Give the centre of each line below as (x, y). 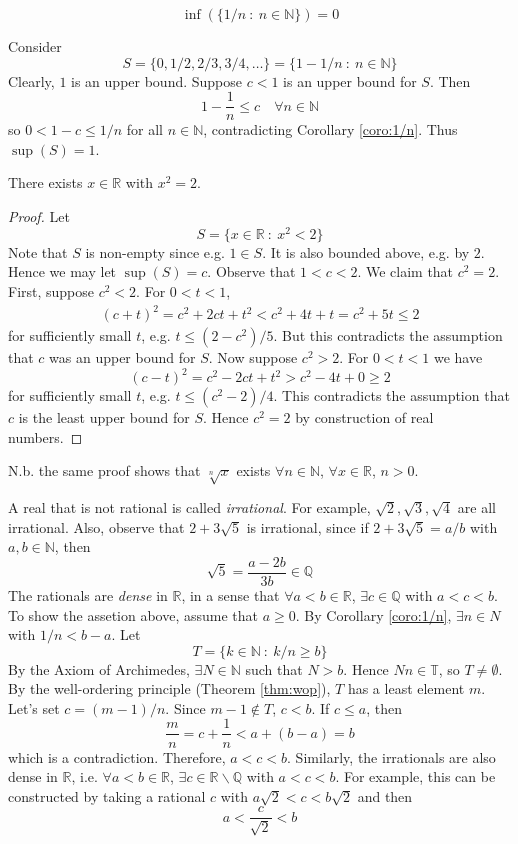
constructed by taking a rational (107, 795)
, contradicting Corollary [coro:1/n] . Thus (330, 129)
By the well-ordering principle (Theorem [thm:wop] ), (169, 688)
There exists (45, 182)
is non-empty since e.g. (155, 251)
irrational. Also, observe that (96, 526)
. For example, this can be (415, 776)
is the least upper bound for (104, 417)
